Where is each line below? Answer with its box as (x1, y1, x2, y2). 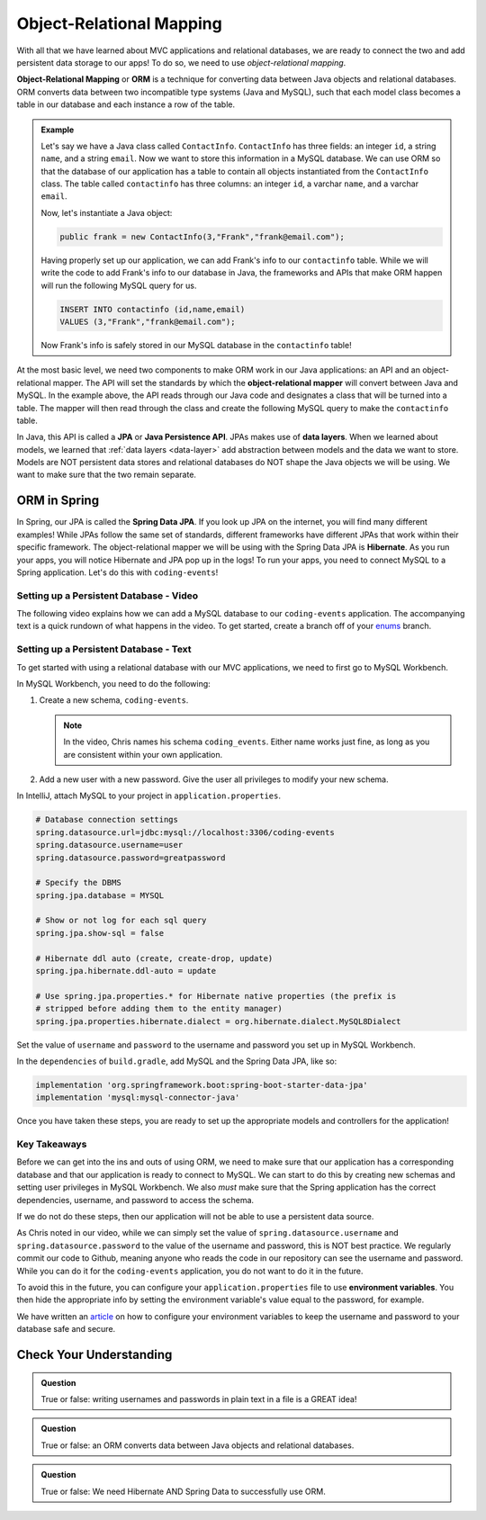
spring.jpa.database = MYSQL (35, 890, 165, 900)
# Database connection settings (35, 814, 179, 825)
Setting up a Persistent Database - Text (16, 643, 193, 656)
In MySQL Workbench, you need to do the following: (16, 679, 211, 688)
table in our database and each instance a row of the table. (16, 99, 236, 110)
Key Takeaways (16, 1138, 87, 1151)
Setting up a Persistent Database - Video (16, 589, 198, 602)
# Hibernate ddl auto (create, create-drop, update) (35, 953, 274, 963)
